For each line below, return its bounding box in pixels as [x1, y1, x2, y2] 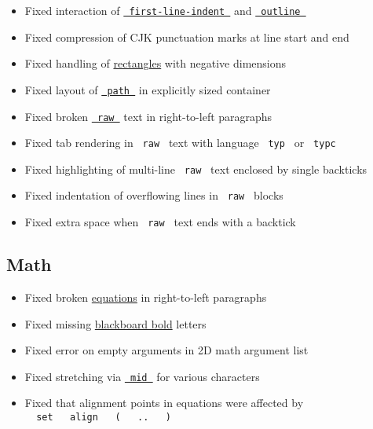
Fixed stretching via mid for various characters [24, 368, 260, 384]
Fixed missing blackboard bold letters [24, 315, 207, 332]
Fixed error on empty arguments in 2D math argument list [24, 342, 309, 358]
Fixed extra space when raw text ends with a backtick [24, 214, 296, 230]
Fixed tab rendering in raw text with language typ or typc [24, 134, 336, 151]
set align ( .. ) [36, 412, 172, 423]
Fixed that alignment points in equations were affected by [24, 394, 304, 411]
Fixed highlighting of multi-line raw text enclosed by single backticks [24, 160, 368, 177]
